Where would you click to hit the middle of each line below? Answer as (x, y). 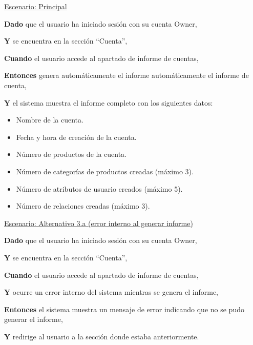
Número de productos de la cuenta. (71, 154)
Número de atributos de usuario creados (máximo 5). (99, 188)
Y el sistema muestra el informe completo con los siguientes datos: (109, 102)
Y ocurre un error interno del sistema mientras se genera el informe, (111, 292)
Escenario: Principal (36, 6)
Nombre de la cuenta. (50, 120)
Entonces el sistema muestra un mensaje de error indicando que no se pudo (124, 309)
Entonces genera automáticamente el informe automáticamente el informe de (126, 75)
